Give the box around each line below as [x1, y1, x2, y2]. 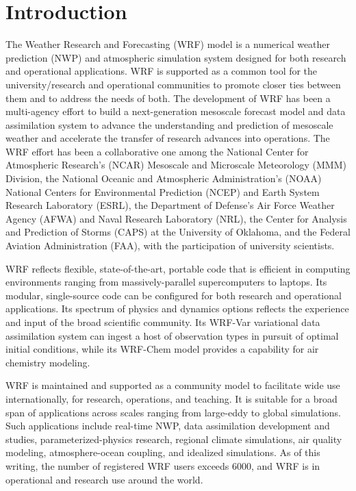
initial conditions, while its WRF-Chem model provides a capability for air [5, 342, 319, 356]
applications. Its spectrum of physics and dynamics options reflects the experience [5, 301, 349, 316]
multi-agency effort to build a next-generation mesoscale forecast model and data [5, 104, 346, 118]
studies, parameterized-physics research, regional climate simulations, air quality [5, 431, 342, 446]
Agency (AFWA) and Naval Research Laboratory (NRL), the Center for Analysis [5, 211, 347, 225]
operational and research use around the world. [5, 472, 203, 486]
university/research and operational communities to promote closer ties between [5, 77, 341, 91]
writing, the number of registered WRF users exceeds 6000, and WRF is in [5, 458, 320, 473]
